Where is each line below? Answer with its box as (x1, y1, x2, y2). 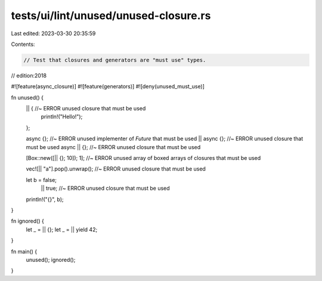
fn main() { (11, 248, 38, 255)
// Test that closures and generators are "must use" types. (23, 57, 206, 63)
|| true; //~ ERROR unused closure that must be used (41, 185, 170, 192)
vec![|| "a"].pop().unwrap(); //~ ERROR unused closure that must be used (26, 165, 206, 172)
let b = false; (26, 176, 57, 183)
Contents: (11, 41, 35, 48)
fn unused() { (11, 94, 44, 101)
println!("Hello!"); (41, 113, 83, 121)
